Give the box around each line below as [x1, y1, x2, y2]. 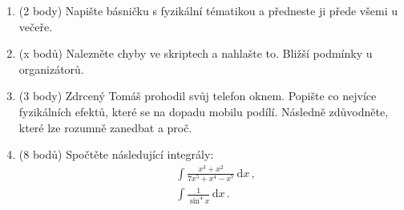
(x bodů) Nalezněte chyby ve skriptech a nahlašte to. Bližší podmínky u [18, 45, 373, 62]
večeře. [18, 18, 53, 34]
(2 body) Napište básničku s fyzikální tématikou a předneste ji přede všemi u [18, 2, 398, 18]
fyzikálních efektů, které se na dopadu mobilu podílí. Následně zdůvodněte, [18, 103, 389, 119]
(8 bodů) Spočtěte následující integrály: [18, 146, 214, 163]
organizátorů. [18, 60, 84, 77]
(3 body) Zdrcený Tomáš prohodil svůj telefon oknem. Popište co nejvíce [18, 87, 377, 104]
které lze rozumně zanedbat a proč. [18, 119, 192, 135]
